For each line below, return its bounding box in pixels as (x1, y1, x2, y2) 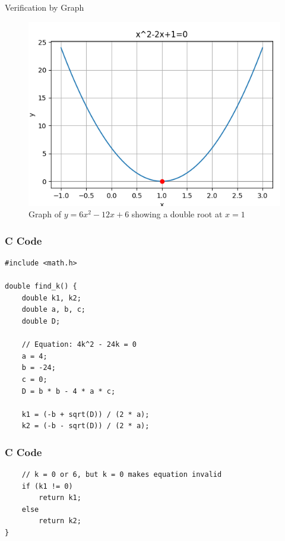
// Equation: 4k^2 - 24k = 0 (21, 340, 137, 349)
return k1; (39, 493, 81, 502)
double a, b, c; (21, 305, 86, 314)
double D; (21, 317, 61, 325)
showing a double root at (131, 208, 223, 220)
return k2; (39, 517, 81, 526)
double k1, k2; (21, 293, 81, 302)
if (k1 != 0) (21, 482, 73, 491)
